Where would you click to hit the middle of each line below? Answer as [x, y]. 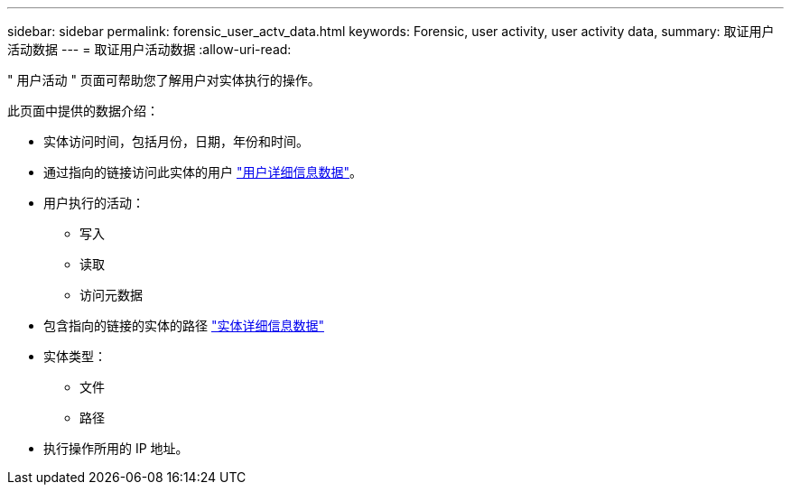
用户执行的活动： [94, 203]
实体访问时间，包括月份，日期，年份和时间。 [176, 141]
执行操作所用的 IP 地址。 [116, 448]
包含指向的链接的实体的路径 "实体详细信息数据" [184, 325]
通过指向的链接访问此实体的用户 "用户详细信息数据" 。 [203, 172]
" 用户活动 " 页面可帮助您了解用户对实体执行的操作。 [164, 80]
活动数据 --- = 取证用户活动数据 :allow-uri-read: [149, 49]
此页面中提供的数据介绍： [83, 111]
